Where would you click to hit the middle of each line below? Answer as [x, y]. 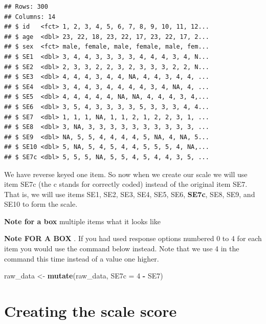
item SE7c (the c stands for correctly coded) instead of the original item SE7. [126, 184]
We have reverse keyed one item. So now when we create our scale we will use [126, 174]
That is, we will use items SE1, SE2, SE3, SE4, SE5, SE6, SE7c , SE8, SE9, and [130, 194]
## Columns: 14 [30, 17]
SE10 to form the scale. [41, 204]
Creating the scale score [91, 311]
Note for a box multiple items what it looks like [83, 221]
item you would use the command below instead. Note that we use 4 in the [122, 249]
